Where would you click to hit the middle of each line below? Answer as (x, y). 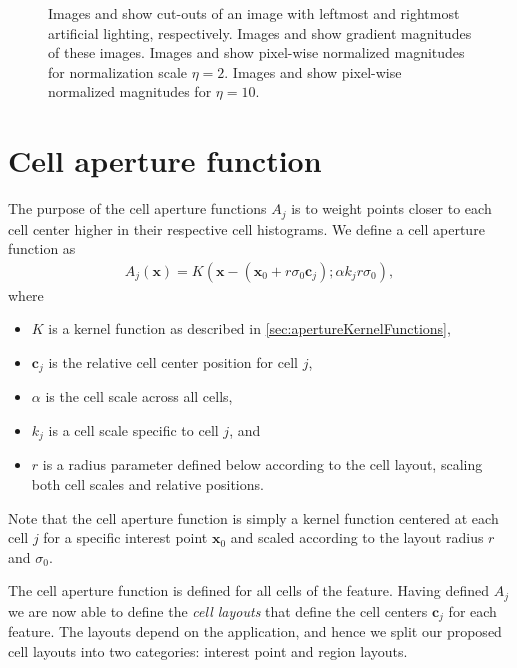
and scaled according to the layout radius (357, 537)
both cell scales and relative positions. (147, 484)
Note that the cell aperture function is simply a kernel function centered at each (253, 517)
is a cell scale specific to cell (133, 430)
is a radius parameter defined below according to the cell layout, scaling (262, 464)
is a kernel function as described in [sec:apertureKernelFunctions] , (249, 328)
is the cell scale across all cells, (139, 396)
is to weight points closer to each (391, 208)
